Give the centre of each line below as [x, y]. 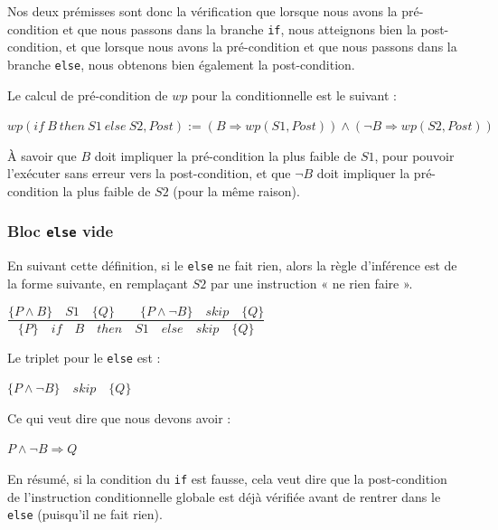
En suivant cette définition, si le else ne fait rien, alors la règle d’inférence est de [232, 265]
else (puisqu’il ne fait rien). [85, 514]
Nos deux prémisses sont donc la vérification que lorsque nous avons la [202, 11]
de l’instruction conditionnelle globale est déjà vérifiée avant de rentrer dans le [224, 496]
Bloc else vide [61, 231]
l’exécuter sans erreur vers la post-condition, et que [149, 173]
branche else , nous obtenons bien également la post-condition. [181, 64]
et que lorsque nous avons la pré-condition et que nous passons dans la [262, 47]
